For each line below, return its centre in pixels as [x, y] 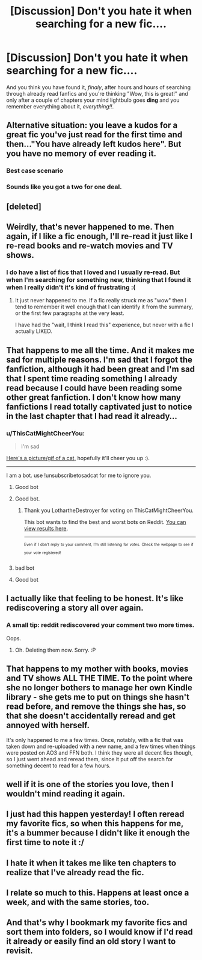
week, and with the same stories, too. [78, 902]
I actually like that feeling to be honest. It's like [95, 598]
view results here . [46, 528]
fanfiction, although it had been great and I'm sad [101, 369]
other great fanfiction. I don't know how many [94, 397]
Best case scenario [35, 171]
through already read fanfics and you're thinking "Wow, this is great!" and [97, 93]
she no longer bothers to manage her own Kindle [99, 688]
